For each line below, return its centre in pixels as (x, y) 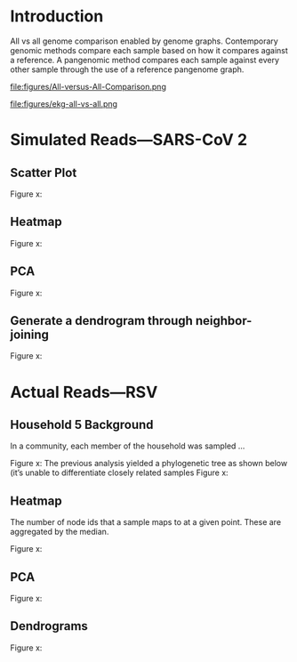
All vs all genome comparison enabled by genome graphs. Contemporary (144, 41)
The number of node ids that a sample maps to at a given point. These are (146, 522)
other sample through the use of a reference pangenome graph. (127, 69)
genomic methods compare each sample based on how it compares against (149, 50)
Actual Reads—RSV (84, 392)
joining (30, 334)
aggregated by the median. (60, 532)
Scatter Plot (44, 172)
